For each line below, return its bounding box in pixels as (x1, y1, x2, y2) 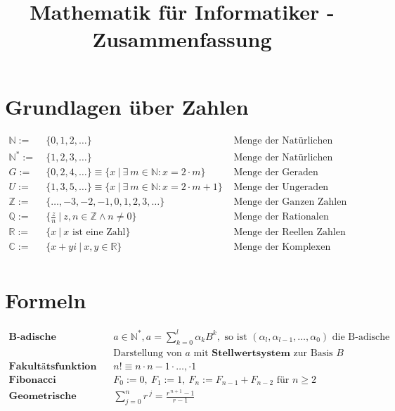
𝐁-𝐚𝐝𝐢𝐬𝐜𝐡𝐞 (8, 331, 56, 342)
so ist (224, 331, 247, 342)
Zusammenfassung (92, 25, 272, 53)
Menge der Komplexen (233, 242, 331, 253)
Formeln (5, 286, 86, 315)
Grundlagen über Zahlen (5, 91, 249, 120)
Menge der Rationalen (233, 212, 329, 222)
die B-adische (332, 331, 390, 342)
